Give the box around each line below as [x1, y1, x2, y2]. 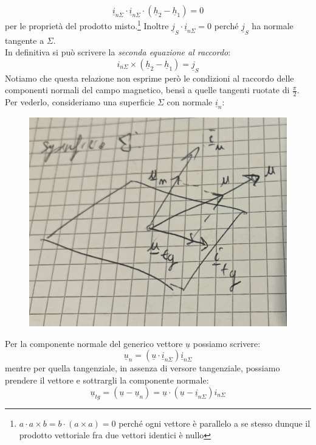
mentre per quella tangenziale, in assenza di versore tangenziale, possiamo [5, 362, 280, 374]
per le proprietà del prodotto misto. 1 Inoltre [5, 18, 169, 32]
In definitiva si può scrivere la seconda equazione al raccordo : [5, 46, 231, 58]
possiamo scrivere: [193, 337, 261, 349]
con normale [167, 96, 213, 108]
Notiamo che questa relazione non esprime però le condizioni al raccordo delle [5, 71, 294, 84]
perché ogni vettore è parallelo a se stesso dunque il [118, 416, 311, 429]
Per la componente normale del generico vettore [5, 337, 183, 349]
